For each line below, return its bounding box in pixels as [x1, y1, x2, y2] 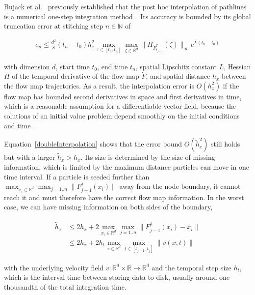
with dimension [4, 61, 50, 71]
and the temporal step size [152, 262, 231, 272]
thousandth [4, 281, 38, 292]
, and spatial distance [146, 71, 210, 81]
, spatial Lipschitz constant [135, 61, 217, 71]
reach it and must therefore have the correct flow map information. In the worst [4, 192, 244, 202]
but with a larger [4, 152, 55, 162]
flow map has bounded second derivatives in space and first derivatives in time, [4, 91, 242, 101]
